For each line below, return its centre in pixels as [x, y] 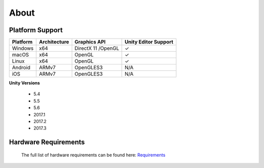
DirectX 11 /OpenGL [97, 48]
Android [21, 67]
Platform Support [36, 30]
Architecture [54, 42]
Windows [23, 48]
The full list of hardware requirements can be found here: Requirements [93, 155]
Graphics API [90, 42]
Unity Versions [24, 83]
